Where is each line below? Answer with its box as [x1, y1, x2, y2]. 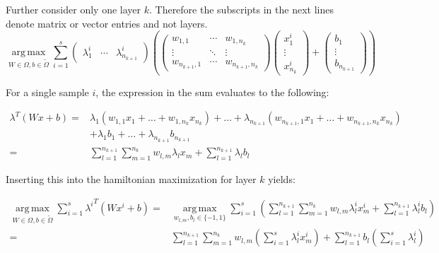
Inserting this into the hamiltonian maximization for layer [6, 171, 257, 186]
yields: [268, 171, 295, 186]
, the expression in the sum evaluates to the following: [95, 84, 329, 99]
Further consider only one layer [6, 2, 141, 16]
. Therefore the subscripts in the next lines [148, 2, 334, 16]
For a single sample [6, 84, 89, 99]
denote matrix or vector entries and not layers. [6, 16, 208, 30]
